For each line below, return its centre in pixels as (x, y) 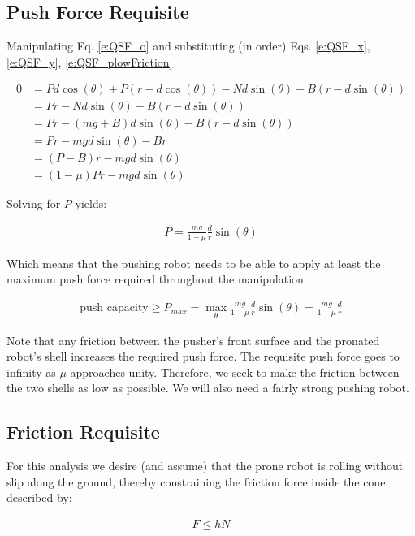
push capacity (114, 308)
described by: (39, 497)
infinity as (31, 372)
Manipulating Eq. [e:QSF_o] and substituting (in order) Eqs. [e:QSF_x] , (188, 46)
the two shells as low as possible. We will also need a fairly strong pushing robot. (208, 388)
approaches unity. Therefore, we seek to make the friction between (235, 372)
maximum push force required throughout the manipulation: (157, 279)
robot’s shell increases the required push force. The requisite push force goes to (203, 356)
